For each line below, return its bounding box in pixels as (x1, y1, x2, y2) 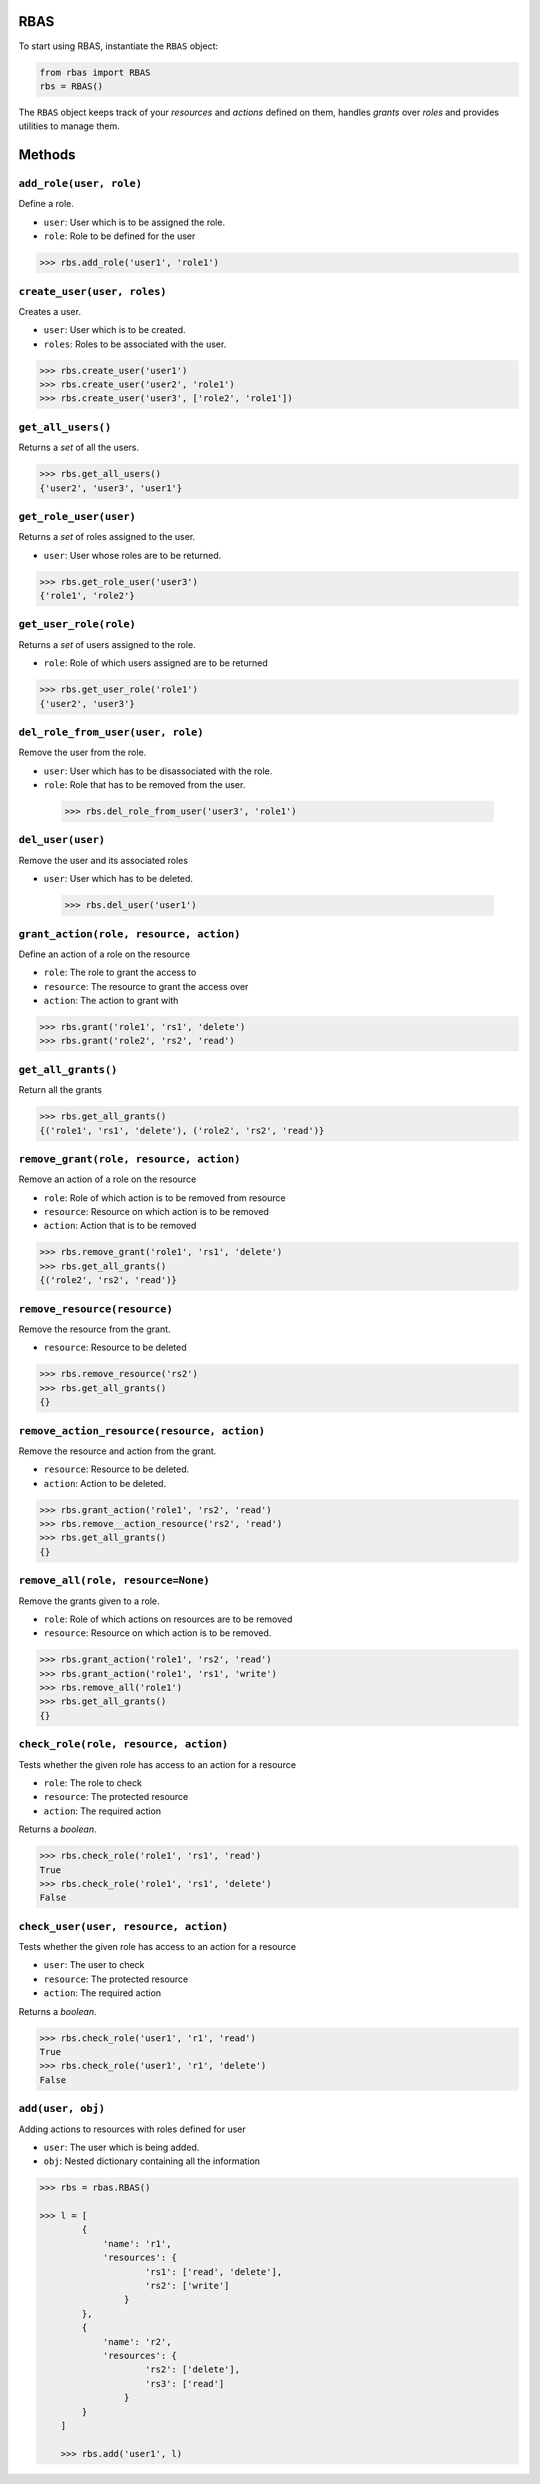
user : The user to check (43, 1959, 145, 1971)
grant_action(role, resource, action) (18, 927, 241, 940)
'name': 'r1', (102, 2238, 172, 2249)
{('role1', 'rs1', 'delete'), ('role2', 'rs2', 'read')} (39, 1125, 325, 1136)
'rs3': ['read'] (145, 2378, 225, 2389)
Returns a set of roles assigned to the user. (18, 531, 196, 543)
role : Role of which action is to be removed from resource (43, 1191, 286, 1204)
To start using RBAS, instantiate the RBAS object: (18, 40, 219, 52)
